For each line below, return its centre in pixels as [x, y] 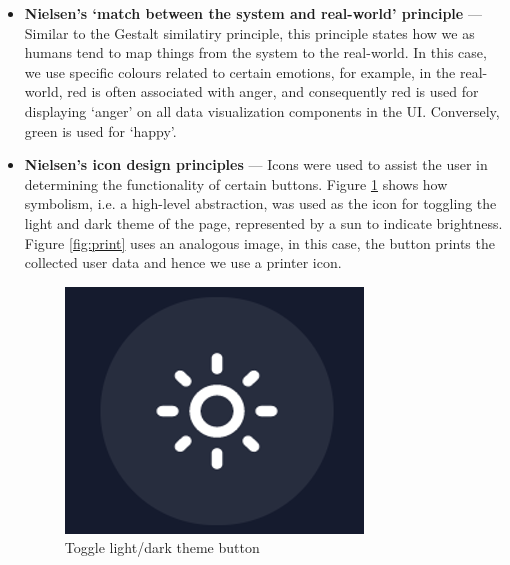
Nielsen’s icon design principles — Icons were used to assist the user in [256, 164]
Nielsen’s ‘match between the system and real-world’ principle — [253, 13]
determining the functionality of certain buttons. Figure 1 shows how [236, 183]
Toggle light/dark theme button [162, 547]
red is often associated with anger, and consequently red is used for [273, 91]
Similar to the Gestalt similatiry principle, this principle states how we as [249, 32]
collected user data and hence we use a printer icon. [183, 262]
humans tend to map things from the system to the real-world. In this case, [255, 52]
